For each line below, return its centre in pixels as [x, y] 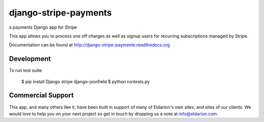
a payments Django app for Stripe [43, 27]
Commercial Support [42, 96]
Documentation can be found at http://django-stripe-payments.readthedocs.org [89, 45]
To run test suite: [26, 70]
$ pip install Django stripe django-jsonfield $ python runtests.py [86, 81]
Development [30, 59]
